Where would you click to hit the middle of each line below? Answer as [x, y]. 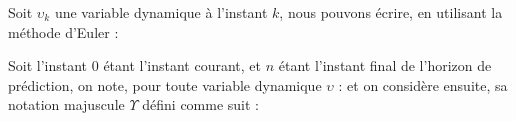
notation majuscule [66, 104]
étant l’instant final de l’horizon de [385, 65]
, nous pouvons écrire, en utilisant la [391, 12]
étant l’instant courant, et [182, 65]
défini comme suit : [200, 104]
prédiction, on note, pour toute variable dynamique [165, 84]
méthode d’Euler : [63, 31]
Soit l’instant [48, 65]
